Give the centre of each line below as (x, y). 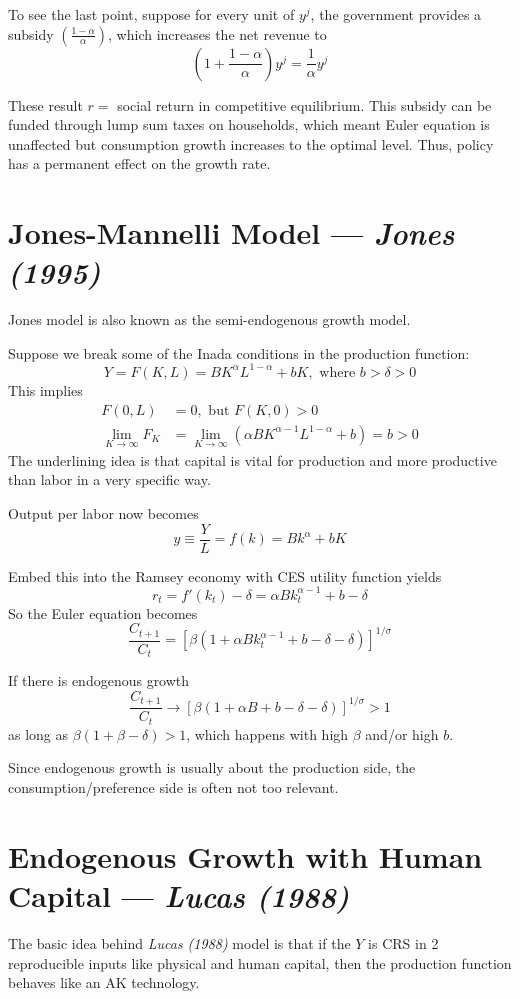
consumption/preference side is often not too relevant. (173, 787)
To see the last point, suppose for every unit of (151, 14)
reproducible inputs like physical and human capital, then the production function (260, 962)
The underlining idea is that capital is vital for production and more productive (252, 459)
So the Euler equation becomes (103, 612)
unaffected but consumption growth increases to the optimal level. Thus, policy (251, 143)
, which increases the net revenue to (217, 33)
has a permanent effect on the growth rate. (139, 163)
